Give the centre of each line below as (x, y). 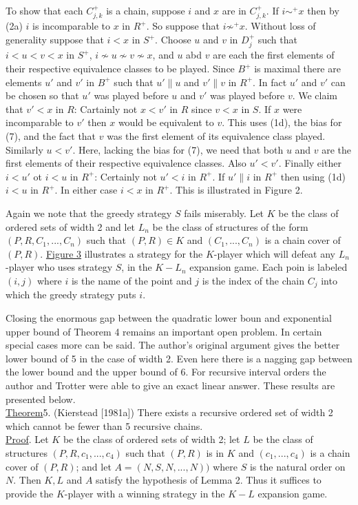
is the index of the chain (253, 280)
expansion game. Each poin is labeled (268, 267)
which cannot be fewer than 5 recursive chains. (104, 425)
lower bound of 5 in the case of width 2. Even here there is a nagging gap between (179, 358)
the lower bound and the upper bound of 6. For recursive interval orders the (166, 372)
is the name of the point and (131, 280)
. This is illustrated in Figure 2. (236, 190)
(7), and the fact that (51, 136)
